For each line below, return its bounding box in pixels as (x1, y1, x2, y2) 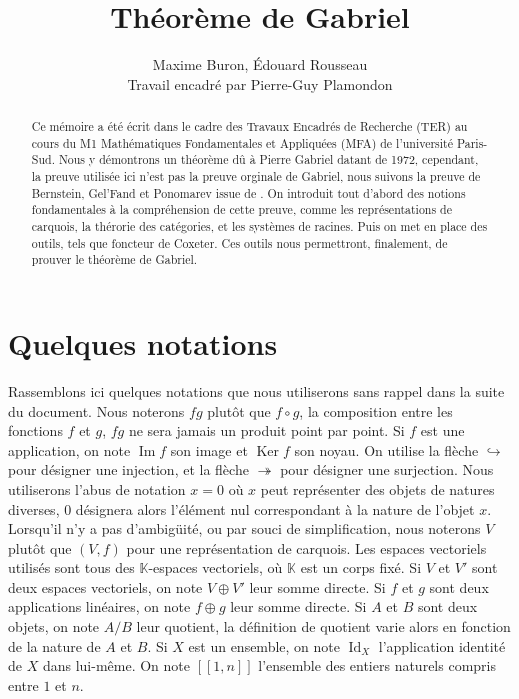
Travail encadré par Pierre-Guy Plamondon (127, 73, 393, 94)
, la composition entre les (299, 400, 453, 421)
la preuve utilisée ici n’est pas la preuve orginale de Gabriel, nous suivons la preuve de (31, 168, 481, 185)
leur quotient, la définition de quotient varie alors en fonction (136, 616, 511, 637)
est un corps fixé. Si (300, 557, 422, 578)
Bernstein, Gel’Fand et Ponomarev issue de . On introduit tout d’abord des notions (31, 184, 466, 201)
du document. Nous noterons (8, 400, 185, 421)
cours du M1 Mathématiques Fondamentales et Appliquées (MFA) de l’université (31, 134, 453, 151)
